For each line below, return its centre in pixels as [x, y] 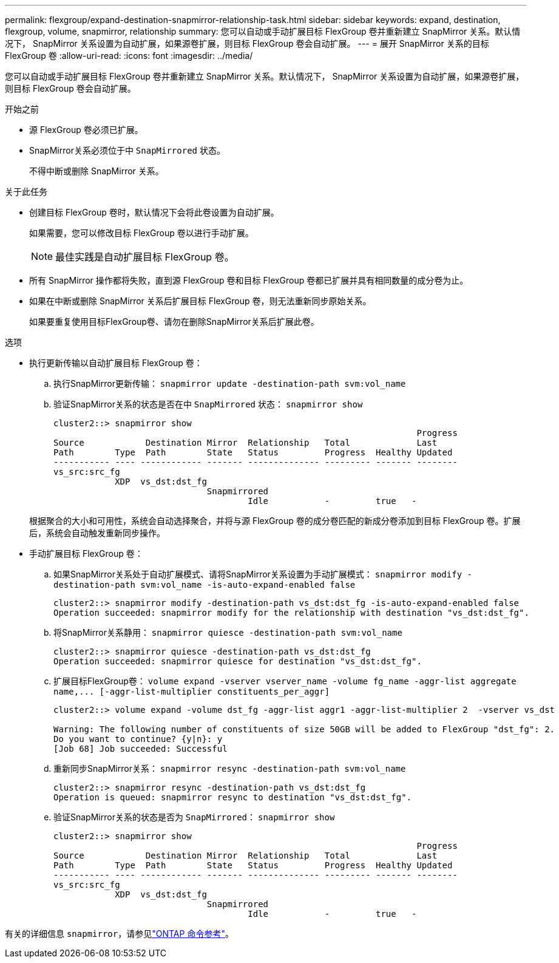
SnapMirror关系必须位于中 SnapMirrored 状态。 [127, 150]
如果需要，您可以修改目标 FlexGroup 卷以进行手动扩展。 [141, 233]
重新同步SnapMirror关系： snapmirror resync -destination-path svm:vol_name [230, 768]
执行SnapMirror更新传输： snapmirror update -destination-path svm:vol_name [230, 383]
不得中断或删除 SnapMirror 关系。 [97, 171]
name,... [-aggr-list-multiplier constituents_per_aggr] [192, 692]
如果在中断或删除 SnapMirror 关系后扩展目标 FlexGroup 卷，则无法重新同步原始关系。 [200, 301]
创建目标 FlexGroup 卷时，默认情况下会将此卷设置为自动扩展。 [154, 212]
